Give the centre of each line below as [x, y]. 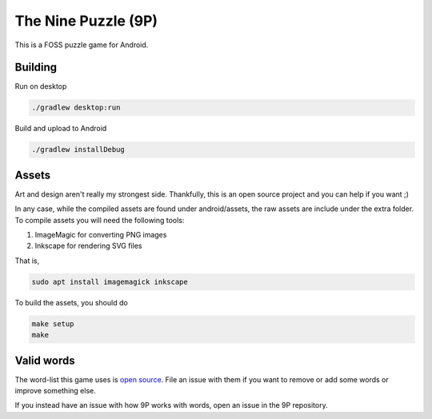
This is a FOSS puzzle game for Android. [82, 45]
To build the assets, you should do [71, 302]
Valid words [45, 360]
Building [36, 68]
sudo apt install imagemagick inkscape [110, 281]
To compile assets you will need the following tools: [100, 220]
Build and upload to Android [61, 129]
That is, [27, 261]
